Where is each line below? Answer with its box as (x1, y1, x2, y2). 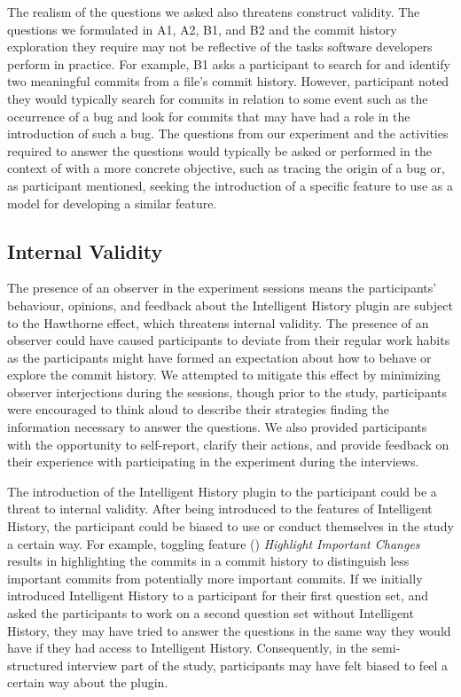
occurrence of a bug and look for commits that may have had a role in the (7, 106, 410, 125)
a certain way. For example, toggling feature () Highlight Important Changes (7, 534, 420, 552)
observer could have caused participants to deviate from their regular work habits (7, 331, 450, 349)
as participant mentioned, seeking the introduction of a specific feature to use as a (7, 176, 453, 194)
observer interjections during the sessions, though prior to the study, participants (7, 382, 447, 401)
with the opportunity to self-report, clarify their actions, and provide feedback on (7, 435, 449, 453)
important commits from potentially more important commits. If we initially (7, 568, 423, 587)
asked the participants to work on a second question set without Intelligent (7, 604, 414, 623)
